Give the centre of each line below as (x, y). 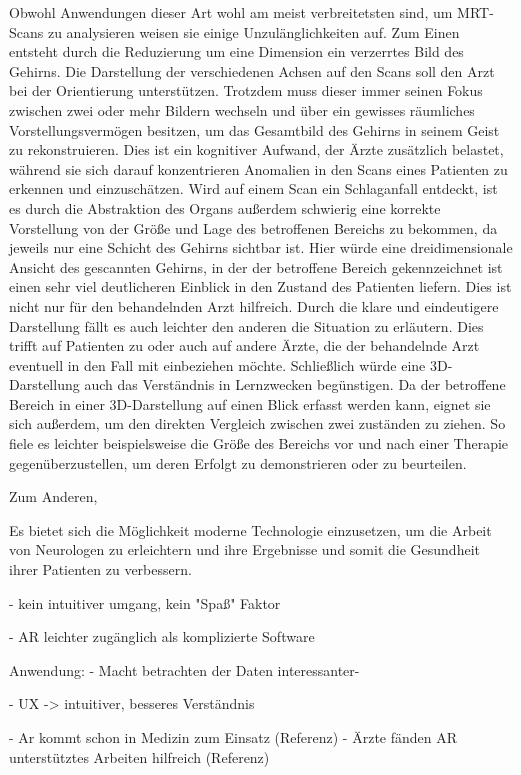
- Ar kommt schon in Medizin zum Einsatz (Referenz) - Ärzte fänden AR (233, 737)
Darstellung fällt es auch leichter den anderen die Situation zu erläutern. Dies (246, 325)
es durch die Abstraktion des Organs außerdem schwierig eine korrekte (225, 207)
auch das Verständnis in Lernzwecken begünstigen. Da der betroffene (295, 384)
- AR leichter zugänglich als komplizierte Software (162, 636)
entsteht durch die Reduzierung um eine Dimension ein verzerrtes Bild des (236, 51)
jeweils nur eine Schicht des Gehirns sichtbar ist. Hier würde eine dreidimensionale (261, 247)
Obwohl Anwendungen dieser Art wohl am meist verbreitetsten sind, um (231, 12)
